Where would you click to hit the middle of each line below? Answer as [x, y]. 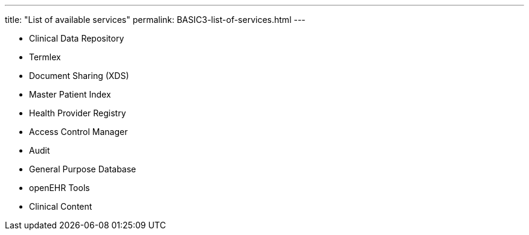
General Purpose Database [83, 169]
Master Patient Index [70, 94]
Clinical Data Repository [77, 38]
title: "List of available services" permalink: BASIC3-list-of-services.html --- [155, 20]
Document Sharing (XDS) [79, 76]
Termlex [45, 57]
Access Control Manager [79, 132]
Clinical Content [61, 206]
